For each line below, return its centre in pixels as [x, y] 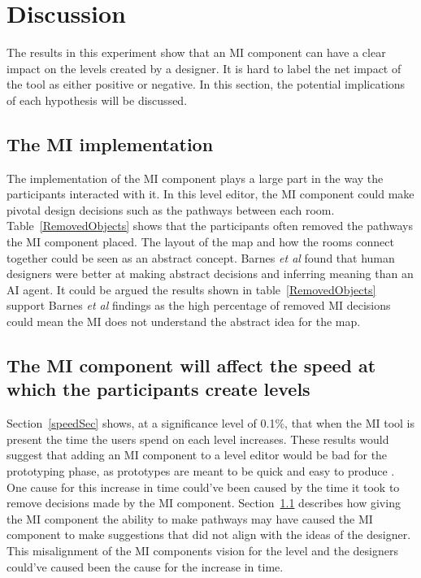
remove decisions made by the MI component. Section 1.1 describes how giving [204, 503]
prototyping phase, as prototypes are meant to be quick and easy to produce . [201, 471]
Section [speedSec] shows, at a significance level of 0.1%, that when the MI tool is [211, 423]
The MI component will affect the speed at [191, 365]
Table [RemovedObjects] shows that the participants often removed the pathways [210, 226]
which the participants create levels [158, 389]
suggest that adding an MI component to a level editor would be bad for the [197, 455]
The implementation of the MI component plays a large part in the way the [195, 178]
